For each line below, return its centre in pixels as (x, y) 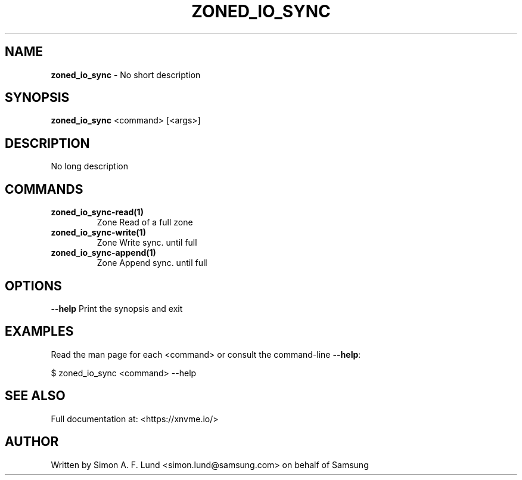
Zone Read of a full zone (145, 222)
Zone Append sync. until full (152, 263)
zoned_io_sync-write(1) (98, 233)
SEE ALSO (35, 396)
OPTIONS (33, 286)
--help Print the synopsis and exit (117, 308)
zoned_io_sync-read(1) (97, 212)
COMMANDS (44, 189)
